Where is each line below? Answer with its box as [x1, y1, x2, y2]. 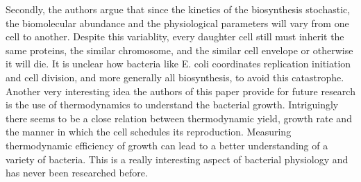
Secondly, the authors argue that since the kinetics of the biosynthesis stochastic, [6, 2, 351, 16]
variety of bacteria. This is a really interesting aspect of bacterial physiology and [6, 151, 349, 166]
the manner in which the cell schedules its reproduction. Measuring [6, 124, 292, 139]
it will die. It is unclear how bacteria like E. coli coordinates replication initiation [6, 56, 351, 71]
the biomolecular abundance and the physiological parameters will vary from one [6, 15, 349, 30]
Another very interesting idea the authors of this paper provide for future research [6, 83, 355, 98]
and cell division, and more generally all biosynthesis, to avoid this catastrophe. [6, 69, 344, 84]
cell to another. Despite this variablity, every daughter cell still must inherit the [6, 29, 344, 44]
